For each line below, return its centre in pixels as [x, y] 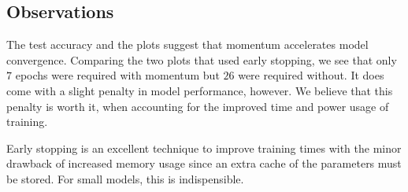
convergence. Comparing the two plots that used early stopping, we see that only [202, 59]
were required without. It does [311, 75]
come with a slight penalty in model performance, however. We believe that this [200, 90]
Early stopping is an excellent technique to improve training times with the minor [204, 148]
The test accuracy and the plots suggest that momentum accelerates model [187, 44]
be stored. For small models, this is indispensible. [125, 178]
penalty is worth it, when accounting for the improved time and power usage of [198, 106]
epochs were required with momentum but [117, 75]
